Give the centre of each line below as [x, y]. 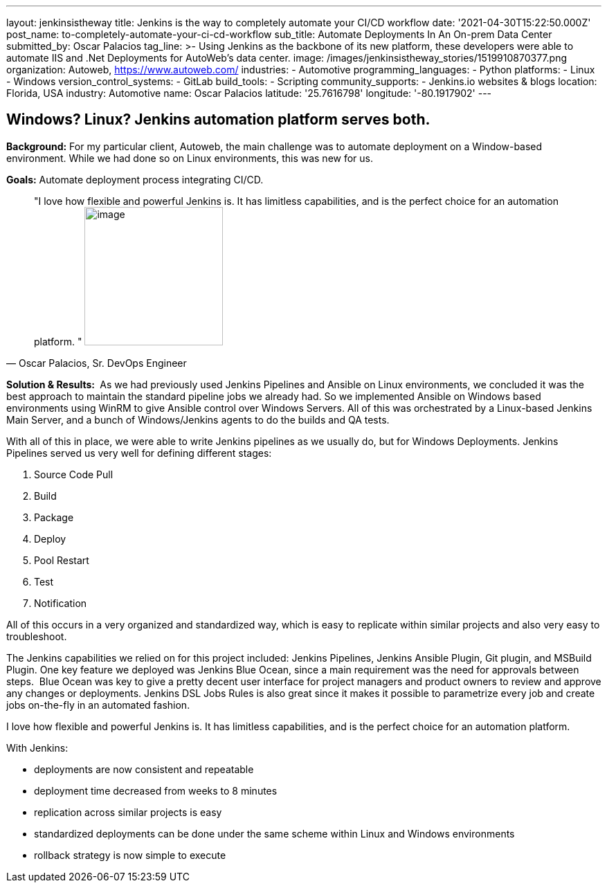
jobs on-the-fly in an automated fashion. [98, 705]
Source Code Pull [74, 474]
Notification [61, 603]
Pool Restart [62, 560]
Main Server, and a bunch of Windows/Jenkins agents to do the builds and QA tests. [198, 419]
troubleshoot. [37, 636]
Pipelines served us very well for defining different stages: [139, 453]
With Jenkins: [37, 747]
